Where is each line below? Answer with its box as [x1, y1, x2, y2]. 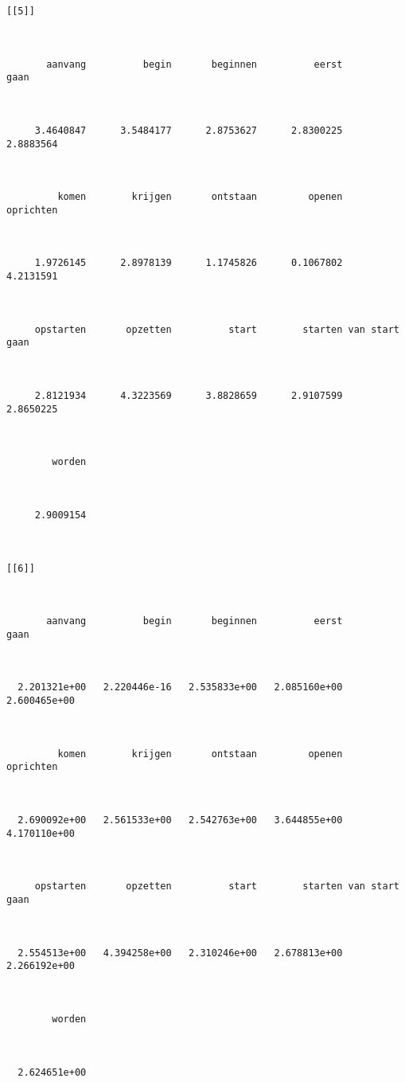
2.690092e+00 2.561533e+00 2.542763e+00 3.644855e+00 [18, 814, 343, 826]
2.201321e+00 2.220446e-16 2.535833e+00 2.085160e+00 [18, 682, 343, 693]
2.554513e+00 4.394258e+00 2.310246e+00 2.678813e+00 [18, 947, 343, 959]
